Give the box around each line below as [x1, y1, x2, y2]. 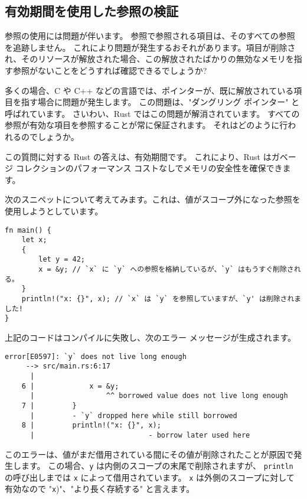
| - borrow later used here [30, 430, 250, 439]
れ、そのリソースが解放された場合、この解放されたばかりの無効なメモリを [5, 53, 294, 65]
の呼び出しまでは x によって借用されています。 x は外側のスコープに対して [5, 471, 295, 483]
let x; [21, 236, 47, 244]
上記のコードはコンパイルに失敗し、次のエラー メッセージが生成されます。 [5, 331, 296, 344]
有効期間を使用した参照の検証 [5, 2, 178, 20]
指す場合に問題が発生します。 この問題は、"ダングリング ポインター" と [21, 96, 300, 108]
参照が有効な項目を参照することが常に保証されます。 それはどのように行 [5, 119, 288, 131]
